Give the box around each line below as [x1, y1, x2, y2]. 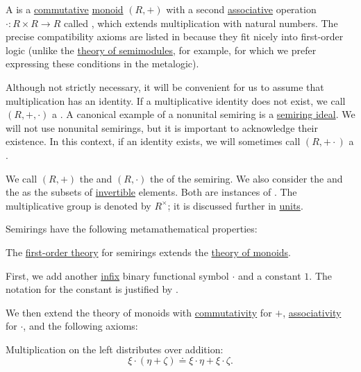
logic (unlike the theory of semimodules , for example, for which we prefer [6, 42, 317, 57]
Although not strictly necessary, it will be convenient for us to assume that [6, 79, 324, 94]
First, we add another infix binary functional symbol [6, 268, 229, 282]
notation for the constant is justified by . [6, 282, 178, 296]
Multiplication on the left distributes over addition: [6, 341, 224, 356]
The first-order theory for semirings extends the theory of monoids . [6, 244, 291, 259]
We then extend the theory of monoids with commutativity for [6, 305, 272, 319]
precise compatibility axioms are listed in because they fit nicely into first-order [6, 29, 344, 44]
